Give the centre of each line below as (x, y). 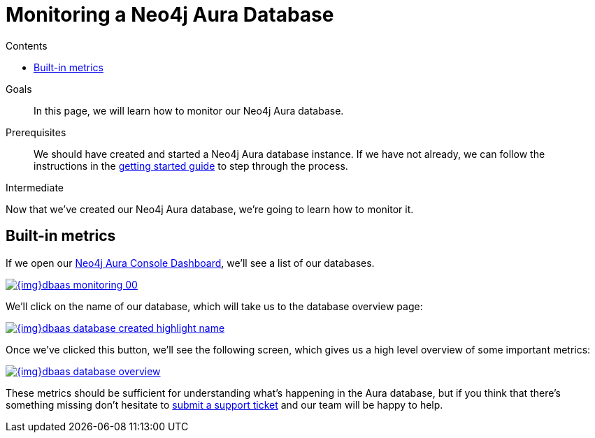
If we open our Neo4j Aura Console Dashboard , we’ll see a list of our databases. (190, 263)
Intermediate (35, 187)
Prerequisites (36, 132)
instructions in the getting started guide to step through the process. (191, 166)
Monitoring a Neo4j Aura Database (170, 15)
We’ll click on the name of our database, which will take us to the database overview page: (214, 306)
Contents (27, 45)
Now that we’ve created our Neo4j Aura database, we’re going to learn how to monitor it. (210, 209)
